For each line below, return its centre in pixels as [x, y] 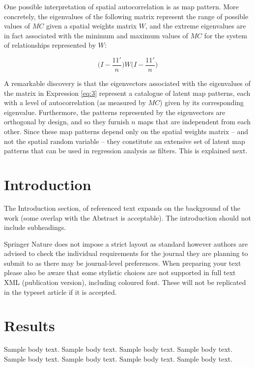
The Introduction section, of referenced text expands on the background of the [122, 208]
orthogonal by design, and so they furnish [67, 122]
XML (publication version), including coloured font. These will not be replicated [125, 282]
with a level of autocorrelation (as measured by [75, 102]
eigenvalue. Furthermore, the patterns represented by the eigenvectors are [115, 112]
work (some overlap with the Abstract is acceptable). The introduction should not [127, 217]
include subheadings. [35, 227]
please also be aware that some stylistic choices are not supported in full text [120, 272]
